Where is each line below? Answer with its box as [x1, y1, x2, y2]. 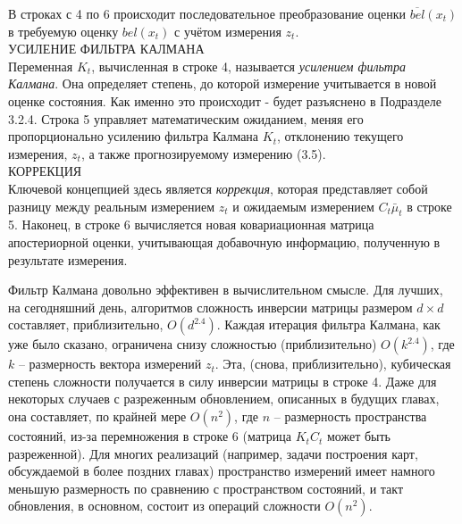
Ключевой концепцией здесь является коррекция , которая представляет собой [8, 179, 428, 197]
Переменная [8, 56, 73, 75]
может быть [326, 427, 391, 445]
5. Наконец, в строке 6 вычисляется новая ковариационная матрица [8, 215, 374, 234]
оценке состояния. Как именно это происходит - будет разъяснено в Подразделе [8, 91, 442, 110]
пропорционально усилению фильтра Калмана [8, 127, 259, 146]
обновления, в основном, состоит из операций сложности [8, 496, 321, 515]
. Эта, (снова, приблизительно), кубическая [214, 354, 451, 373]
